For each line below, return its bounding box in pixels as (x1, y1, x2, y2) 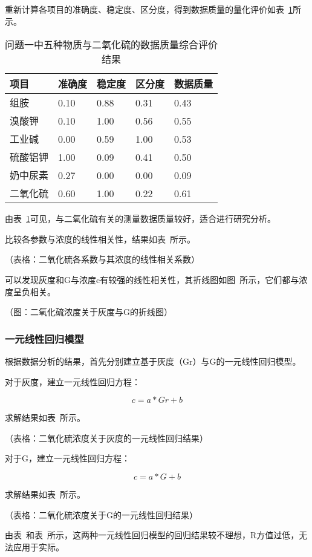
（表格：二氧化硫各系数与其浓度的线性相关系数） (5, 253, 200, 265)
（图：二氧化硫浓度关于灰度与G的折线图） (5, 305, 172, 318)
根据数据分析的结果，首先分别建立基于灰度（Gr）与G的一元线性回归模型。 (5, 354, 301, 367)
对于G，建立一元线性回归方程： (5, 452, 130, 464)
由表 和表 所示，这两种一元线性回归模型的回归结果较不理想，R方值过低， (5, 529, 299, 541)
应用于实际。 (13, 540, 64, 553)
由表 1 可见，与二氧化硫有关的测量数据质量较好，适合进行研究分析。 (5, 212, 276, 225)
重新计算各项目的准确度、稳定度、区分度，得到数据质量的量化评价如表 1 (5, 3, 293, 15)
